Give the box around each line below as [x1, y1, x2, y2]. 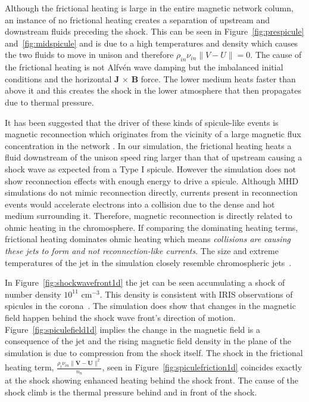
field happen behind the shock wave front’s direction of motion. [5, 311, 236, 324]
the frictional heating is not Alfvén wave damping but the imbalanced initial [5, 61, 283, 73]
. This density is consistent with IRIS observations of [99, 287, 293, 300]
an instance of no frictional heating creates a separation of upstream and [5, 13, 270, 26]
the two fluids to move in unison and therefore [5, 48, 174, 61]
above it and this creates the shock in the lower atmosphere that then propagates [5, 84, 301, 97]
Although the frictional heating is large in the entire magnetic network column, [5, 2, 294, 14]
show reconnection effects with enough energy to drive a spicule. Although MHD [5, 174, 299, 187]
